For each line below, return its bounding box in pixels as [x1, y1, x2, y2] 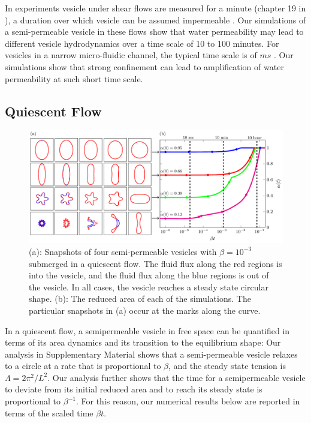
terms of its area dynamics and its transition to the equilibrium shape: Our [5, 336, 281, 349]
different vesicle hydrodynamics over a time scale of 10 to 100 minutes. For [5, 37, 279, 49]
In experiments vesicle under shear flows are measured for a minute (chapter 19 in [5, 2, 306, 14]
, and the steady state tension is [168, 359, 286, 372]
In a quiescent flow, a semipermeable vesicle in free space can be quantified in [5, 324, 290, 337]
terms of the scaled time [5, 406, 93, 419]
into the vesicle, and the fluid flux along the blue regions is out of [29, 269, 269, 281]
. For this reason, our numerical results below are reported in [76, 395, 300, 407]
